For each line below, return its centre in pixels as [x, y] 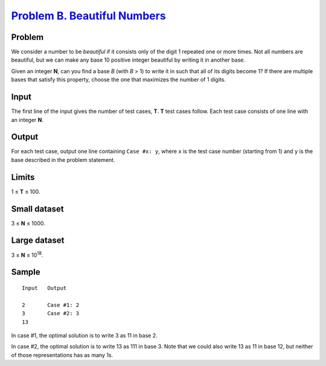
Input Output [44, 288]
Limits [23, 177]
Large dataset [38, 241]
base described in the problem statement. [63, 159]
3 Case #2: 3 [51, 313]
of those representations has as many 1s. [62, 355]
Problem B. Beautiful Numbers [88, 16]
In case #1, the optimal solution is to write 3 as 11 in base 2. [84, 335]
